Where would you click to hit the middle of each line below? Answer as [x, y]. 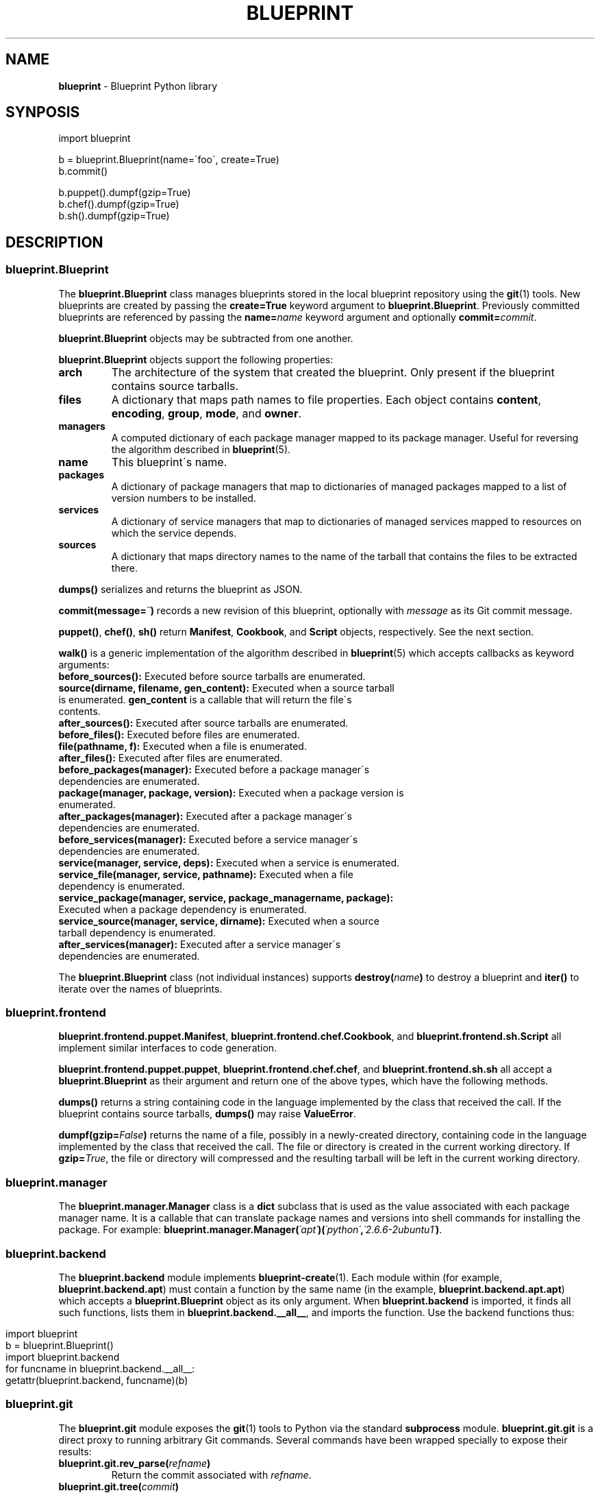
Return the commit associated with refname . [211, 1474]
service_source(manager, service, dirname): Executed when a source [219, 921]
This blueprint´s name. [170, 462]
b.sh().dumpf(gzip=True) [114, 216]
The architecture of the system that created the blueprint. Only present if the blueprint [333, 372]
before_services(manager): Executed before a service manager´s [208, 839]
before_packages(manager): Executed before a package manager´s [214, 769]
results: [75, 1451]
